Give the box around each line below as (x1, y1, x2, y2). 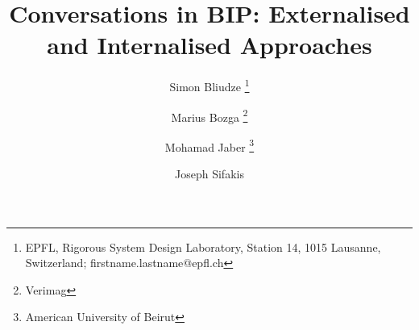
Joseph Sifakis (175, 165, 244, 182)
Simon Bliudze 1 (169, 76, 250, 94)
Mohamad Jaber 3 (164, 136, 255, 155)
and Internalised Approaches (47, 28, 372, 61)
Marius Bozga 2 (171, 106, 248, 125)
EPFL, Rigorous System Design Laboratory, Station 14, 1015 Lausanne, (25, 238, 381, 255)
